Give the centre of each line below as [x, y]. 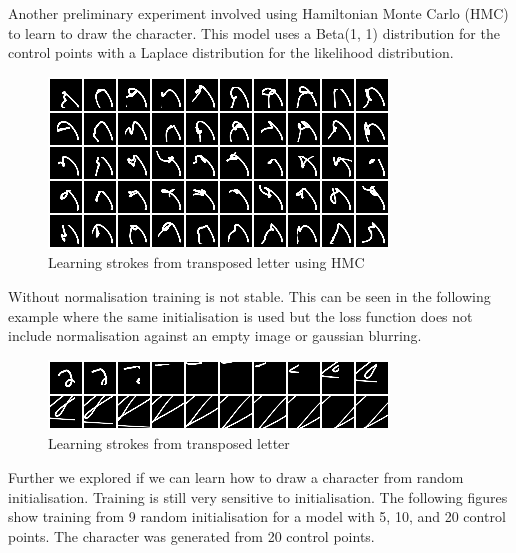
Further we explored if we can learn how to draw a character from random [236, 476]
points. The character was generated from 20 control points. [191, 535]
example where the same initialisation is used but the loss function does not [240, 315]
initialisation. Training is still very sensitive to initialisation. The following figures [258, 496]
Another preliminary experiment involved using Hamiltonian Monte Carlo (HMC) [258, 13]
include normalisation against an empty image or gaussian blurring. [215, 335]
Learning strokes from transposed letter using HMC [206, 262]
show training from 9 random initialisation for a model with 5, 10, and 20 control [257, 516]
